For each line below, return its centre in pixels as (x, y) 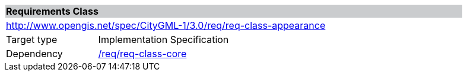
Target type (32, 39)
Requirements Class (52, 11)
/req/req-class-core (142, 54)
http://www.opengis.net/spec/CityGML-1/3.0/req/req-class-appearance (166, 25)
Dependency (34, 54)
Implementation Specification (163, 39)
